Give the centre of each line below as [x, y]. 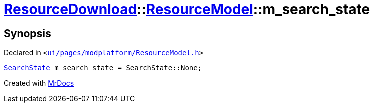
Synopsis [28, 33]
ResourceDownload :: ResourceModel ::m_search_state [187, 9]
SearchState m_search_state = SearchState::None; [103, 68]
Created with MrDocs [39, 83]
